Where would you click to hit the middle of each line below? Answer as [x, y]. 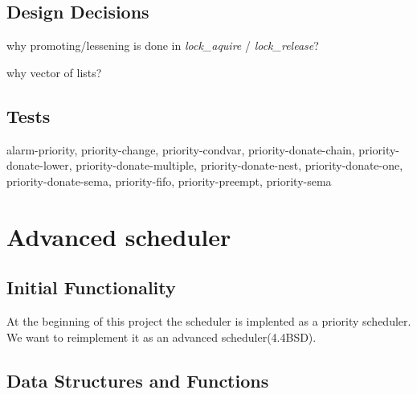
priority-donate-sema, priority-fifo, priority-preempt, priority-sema [169, 181]
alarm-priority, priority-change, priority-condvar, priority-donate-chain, [181, 149]
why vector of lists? [54, 72]
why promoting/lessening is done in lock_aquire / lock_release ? [163, 45]
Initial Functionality [91, 287]
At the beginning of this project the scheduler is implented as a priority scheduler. [209, 320]
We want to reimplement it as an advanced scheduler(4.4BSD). [161, 337]
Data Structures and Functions [138, 380]
